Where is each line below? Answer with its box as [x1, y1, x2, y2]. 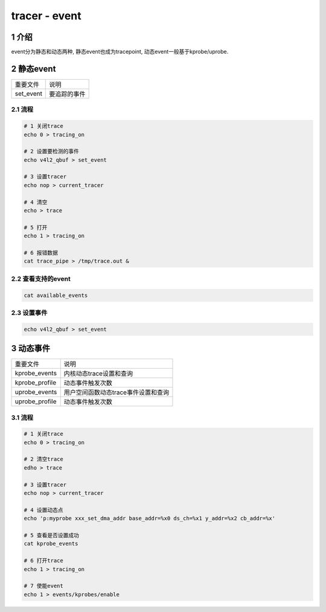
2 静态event [11, 63, 56, 74]
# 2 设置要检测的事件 [24, 148, 80, 155]
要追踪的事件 [49, 89, 86, 98]
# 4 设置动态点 [24, 506, 63, 513]
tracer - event [11, 9, 81, 22]
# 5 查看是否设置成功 [24, 532, 80, 538]
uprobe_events [14, 388, 57, 397]
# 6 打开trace [24, 557, 63, 564]
